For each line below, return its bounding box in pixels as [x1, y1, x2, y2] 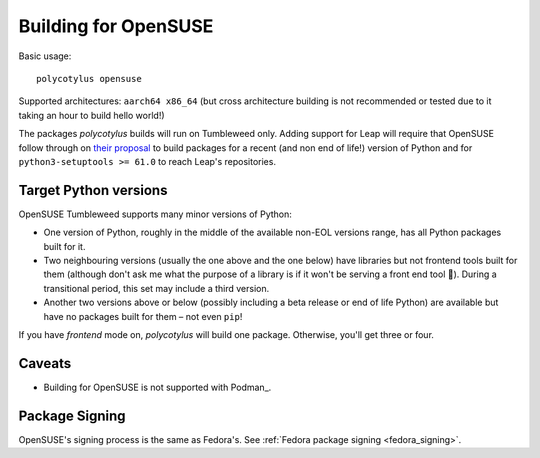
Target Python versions [18, 181, 168, 199]
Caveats [18, 355, 72, 372]
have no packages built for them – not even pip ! [43, 310, 243, 322]
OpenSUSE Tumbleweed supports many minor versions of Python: [18, 208, 292, 220]
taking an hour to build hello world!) [18, 109, 165, 121]
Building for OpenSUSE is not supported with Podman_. [43, 381, 272, 393]
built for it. [43, 240, 86, 252]
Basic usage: [18, 50, 72, 62]
